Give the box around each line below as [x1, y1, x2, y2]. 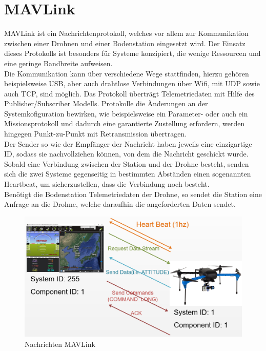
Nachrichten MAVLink [25, 338, 95, 349]
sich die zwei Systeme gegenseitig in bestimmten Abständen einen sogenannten [4, 168, 251, 179]
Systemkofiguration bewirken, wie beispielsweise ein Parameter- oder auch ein [4, 108, 248, 119]
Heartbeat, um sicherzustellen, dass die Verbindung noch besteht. [4, 179, 210, 189]
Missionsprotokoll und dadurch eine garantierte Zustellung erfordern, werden [4, 118, 245, 129]
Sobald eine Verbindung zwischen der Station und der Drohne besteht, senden [4, 158, 249, 169]
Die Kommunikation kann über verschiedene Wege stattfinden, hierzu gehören [4, 68, 249, 79]
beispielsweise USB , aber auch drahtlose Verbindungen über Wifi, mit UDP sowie [4, 78, 260, 89]
